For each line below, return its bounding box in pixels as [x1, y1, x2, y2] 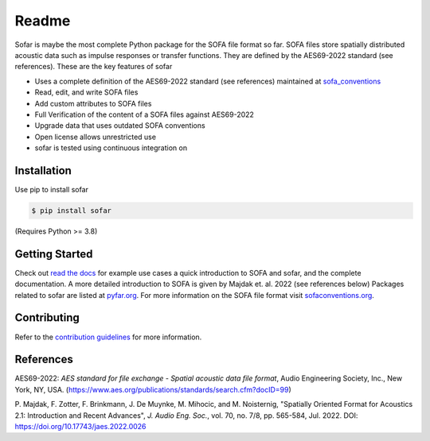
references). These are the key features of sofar [14, 62, 173, 72]
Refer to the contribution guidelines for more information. [14, 332, 202, 342]
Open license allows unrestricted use [34, 132, 157, 141]
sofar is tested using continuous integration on [34, 143, 187, 153]
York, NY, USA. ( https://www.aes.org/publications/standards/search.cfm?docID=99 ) [14, 385, 292, 394]
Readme [14, 12, 71, 29]
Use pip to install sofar [14, 184, 89, 194]
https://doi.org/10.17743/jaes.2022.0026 [14, 422, 147, 431]
